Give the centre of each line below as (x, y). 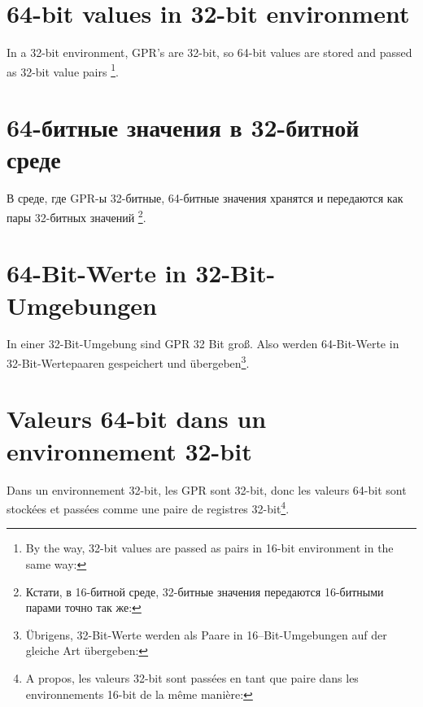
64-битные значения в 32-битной (183, 127)
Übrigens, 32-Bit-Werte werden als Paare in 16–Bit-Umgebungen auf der (206, 634)
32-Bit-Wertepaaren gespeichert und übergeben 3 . (128, 362)
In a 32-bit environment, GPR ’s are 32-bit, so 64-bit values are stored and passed (209, 52)
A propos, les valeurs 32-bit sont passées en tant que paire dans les (192, 678)
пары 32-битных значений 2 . (76, 216)
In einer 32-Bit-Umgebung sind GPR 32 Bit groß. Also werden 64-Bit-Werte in (203, 344)
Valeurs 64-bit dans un (137, 419)
